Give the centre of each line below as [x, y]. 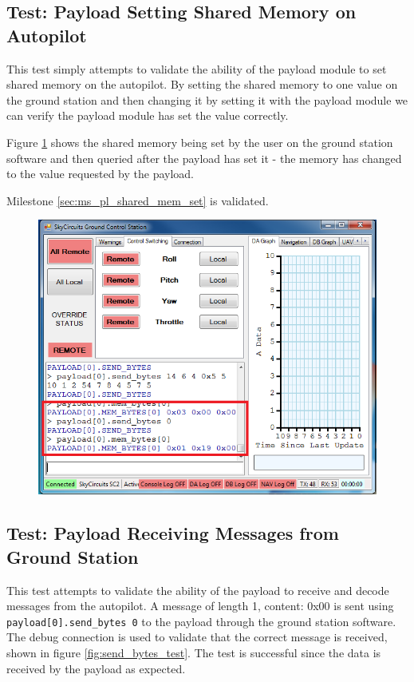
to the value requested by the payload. [101, 174]
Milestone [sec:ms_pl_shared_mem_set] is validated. [138, 200]
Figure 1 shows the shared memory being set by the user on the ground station [200, 142]
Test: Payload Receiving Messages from [173, 533]
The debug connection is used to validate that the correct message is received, [197, 637]
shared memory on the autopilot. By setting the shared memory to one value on [202, 84]
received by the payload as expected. [96, 668]
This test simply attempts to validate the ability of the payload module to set [197, 68]
